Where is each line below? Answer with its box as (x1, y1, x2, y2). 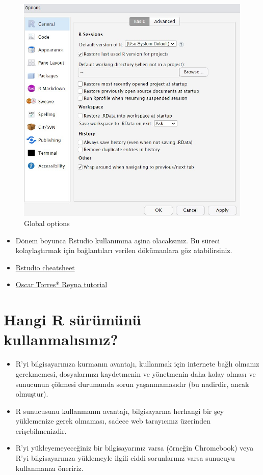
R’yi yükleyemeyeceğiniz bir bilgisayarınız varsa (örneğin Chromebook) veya (15, 442, 254, 453)
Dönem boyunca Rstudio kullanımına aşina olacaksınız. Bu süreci (15, 235, 220, 245)
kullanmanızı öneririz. (15, 462, 84, 473)
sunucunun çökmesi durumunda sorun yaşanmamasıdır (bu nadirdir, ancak (15, 378, 249, 389)
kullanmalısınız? (4, 329, 118, 350)
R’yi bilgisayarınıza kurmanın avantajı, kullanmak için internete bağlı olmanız (15, 358, 259, 369)
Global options (24, 218, 70, 229)
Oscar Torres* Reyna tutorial (15, 279, 108, 290)
